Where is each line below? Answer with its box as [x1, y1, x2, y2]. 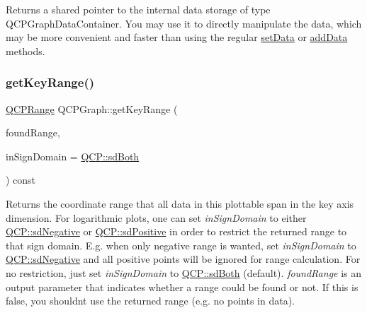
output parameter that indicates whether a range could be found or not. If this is [6, 279, 358, 294]
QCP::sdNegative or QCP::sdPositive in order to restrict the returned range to [6, 224, 347, 239]
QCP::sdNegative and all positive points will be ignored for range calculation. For [6, 252, 361, 266]
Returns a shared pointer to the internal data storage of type [6, 2, 271, 16]
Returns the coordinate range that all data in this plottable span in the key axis [6, 196, 354, 211]
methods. [6, 43, 45, 58]
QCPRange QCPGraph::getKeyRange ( [6, 101, 178, 116]
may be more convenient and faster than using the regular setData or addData [6, 30, 348, 45]
